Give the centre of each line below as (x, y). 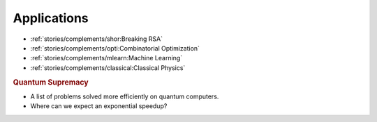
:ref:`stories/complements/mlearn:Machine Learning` (106, 58)
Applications (51, 18)
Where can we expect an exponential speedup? (99, 106)
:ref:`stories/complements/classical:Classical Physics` (108, 68)
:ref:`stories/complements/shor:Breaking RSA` (97, 39)
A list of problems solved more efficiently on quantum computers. (125, 96)
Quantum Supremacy (51, 82)
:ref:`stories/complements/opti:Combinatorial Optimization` (115, 48)
